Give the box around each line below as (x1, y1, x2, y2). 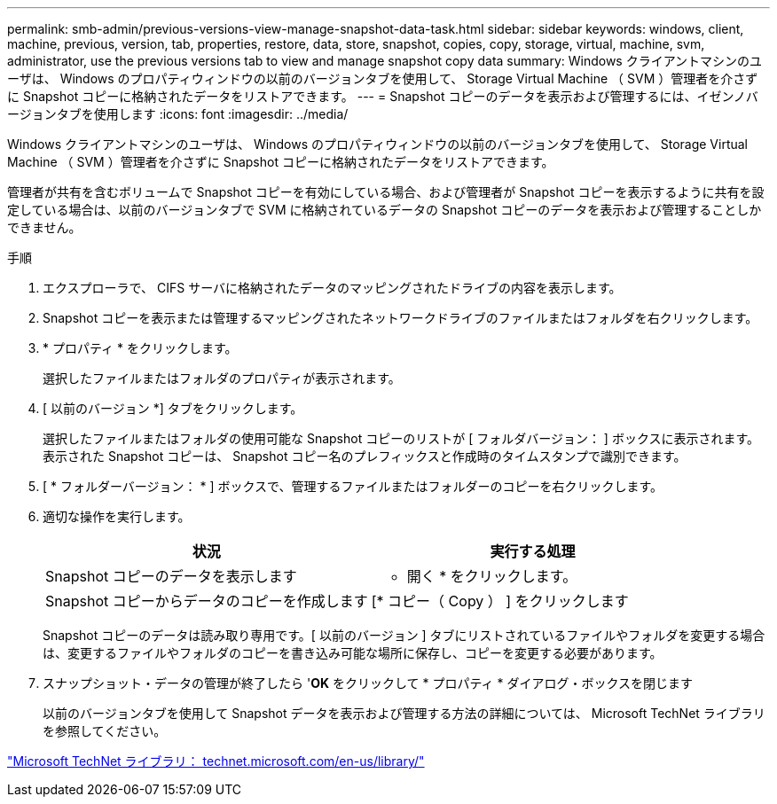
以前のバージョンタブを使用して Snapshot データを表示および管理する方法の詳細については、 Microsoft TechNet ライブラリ (43, 706, 765, 721)
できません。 (7, 220, 82, 235)
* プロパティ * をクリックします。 (43, 340, 238, 355)
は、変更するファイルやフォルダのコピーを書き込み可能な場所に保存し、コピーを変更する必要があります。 (43, 645, 663, 660)
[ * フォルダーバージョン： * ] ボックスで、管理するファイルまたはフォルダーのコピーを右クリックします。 (43, 479, 663, 494)
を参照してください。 (43, 723, 167, 738)
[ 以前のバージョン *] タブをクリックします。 (43, 401, 303, 416)
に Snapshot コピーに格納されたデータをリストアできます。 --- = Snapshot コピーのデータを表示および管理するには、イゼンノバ (7, 89, 758, 104)
